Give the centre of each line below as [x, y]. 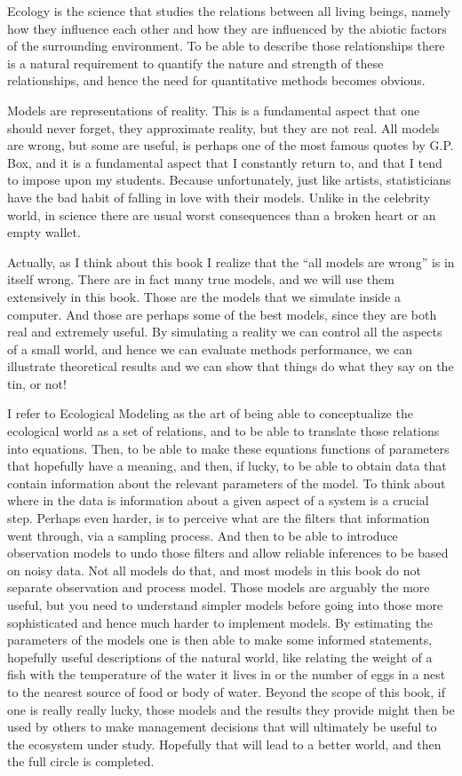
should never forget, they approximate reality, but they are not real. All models [223, 127]
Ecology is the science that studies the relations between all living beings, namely [229, 11]
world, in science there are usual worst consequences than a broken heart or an [222, 214]
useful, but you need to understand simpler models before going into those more [225, 605]
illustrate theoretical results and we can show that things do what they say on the [231, 366]
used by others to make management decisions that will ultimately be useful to [222, 727]
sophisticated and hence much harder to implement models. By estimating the [220, 622]
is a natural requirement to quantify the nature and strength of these [195, 63]
